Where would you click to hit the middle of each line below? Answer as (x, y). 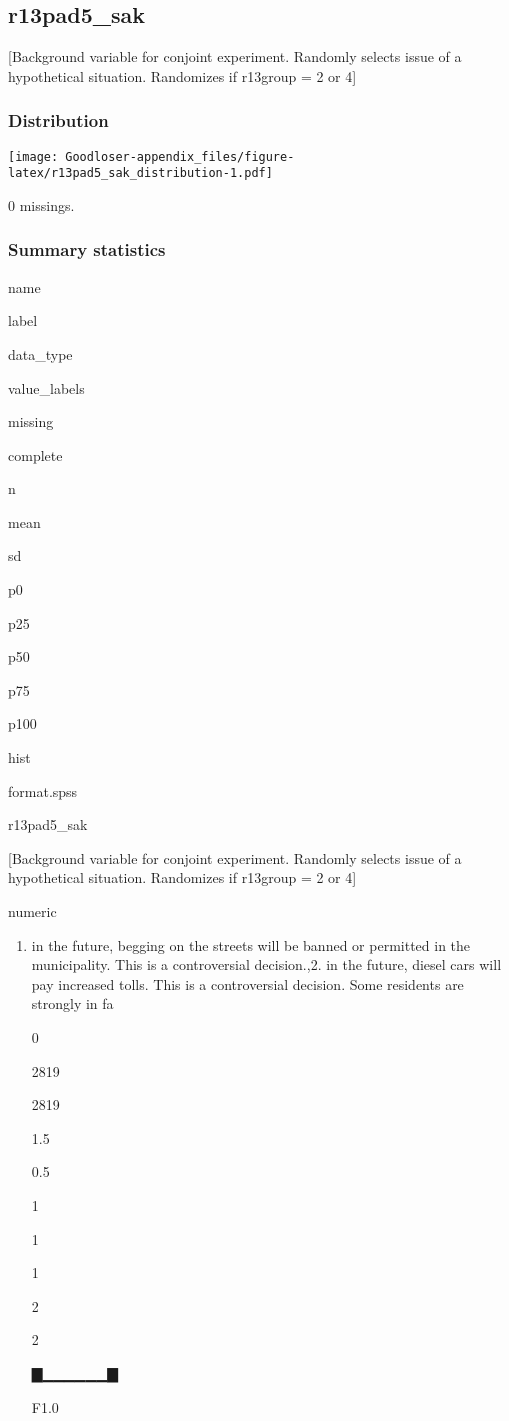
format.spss (43, 790)
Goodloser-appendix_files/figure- (180, 156)
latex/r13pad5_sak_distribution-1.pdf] (140, 173)
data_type (40, 353)
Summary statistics (87, 249)
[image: (33, 156)
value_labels (46, 387)
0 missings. (41, 204)
